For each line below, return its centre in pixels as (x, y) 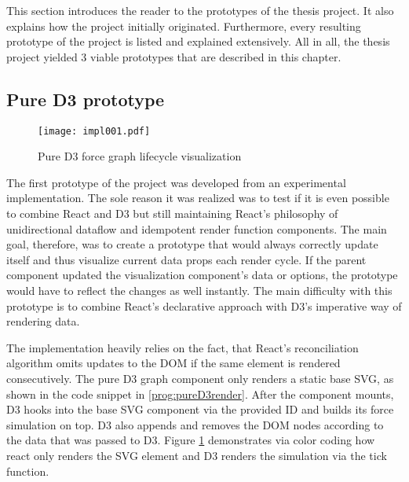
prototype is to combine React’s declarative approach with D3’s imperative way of (204, 305)
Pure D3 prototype (86, 99)
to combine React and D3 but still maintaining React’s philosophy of (172, 213)
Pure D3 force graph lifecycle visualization (140, 156)
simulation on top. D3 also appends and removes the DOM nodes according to (195, 424)
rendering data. (43, 321)
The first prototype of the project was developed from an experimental (176, 182)
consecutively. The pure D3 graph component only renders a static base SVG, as (200, 378)
